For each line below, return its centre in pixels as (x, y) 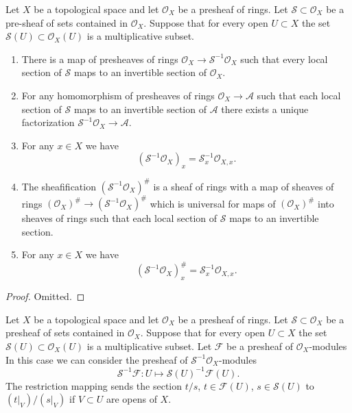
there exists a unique (265, 109)
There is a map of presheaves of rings (100, 59)
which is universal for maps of (213, 203)
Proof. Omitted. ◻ (45, 296)
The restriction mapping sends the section (94, 385)
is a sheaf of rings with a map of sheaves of (244, 186)
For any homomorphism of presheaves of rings (118, 95)
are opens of (131, 399)
